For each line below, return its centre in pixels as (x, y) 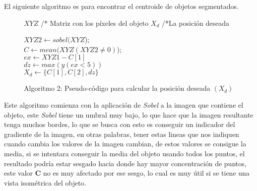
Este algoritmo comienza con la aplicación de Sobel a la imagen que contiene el (124, 104)
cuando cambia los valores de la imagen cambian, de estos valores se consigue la (125, 144)
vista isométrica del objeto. (45, 182)
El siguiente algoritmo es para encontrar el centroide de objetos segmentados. (121, 6)
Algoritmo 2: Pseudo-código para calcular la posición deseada (117, 88)
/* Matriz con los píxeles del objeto (95, 23)
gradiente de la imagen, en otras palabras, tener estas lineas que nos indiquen (122, 134)
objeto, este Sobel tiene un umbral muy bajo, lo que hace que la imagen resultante (129, 114)
